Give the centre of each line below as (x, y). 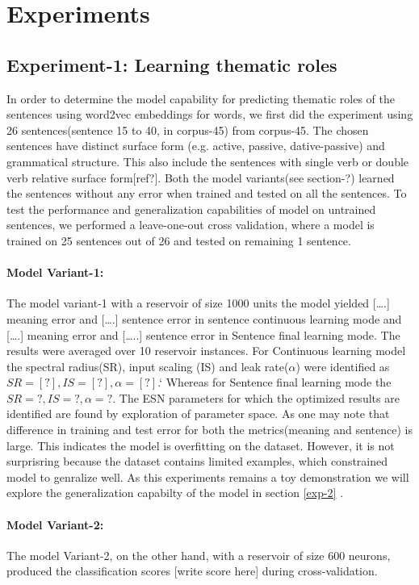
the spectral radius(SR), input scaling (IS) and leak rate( (148, 366)
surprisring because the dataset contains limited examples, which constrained (197, 461)
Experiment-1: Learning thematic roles (172, 64)
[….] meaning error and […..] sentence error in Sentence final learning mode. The (203, 334)
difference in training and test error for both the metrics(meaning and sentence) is (210, 430)
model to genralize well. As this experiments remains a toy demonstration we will (208, 476)
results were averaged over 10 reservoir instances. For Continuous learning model (206, 351)
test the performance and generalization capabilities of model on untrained (191, 209)
